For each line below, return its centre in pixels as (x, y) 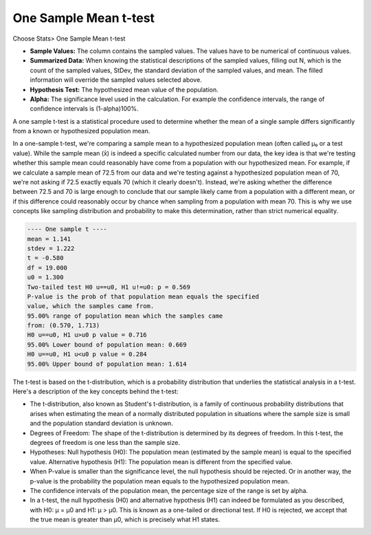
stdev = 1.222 (51, 248)
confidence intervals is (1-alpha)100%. (84, 109)
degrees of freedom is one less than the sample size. (105, 442)
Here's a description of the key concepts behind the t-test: (95, 391)
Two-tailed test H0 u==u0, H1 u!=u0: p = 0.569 (109, 287)
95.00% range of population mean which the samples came (125, 316)
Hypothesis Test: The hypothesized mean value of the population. (124, 89)
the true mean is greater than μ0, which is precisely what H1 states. (125, 520)
